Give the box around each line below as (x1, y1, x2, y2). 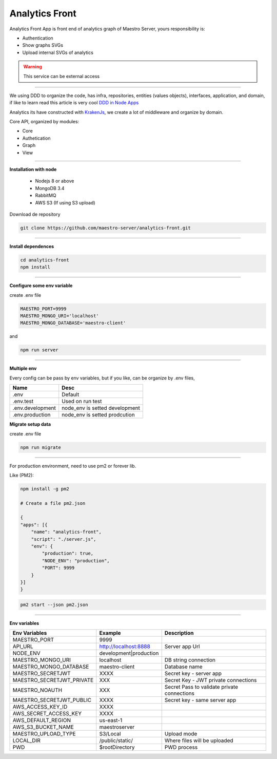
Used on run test (62, 398, 102, 405)
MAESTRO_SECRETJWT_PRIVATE (12, 677, 94, 684)
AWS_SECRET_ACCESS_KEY (12, 710, 82, 717)
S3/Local (99, 730, 121, 737)
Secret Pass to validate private (164, 684, 239, 691)
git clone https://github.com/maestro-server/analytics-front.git (20, 225, 191, 231)
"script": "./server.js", (31, 536, 96, 542)
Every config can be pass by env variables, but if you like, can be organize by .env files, (9, 375, 195, 381)
